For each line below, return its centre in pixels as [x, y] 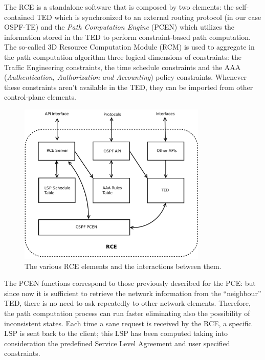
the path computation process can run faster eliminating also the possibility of [127, 313]
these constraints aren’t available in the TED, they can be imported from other [129, 87]
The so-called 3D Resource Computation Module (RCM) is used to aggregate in [129, 47]
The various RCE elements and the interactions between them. [123, 266]
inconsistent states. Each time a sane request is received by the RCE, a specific [128, 323]
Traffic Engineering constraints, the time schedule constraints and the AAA [123, 67]
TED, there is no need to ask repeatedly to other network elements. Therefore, [127, 303]
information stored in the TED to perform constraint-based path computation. [127, 37]
